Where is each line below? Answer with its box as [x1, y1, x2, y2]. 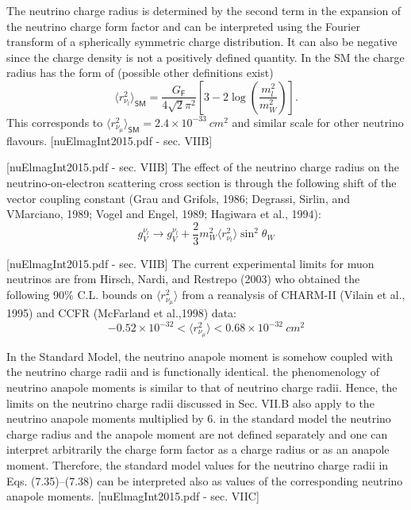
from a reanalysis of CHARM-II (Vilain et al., [182, 286, 405, 303]
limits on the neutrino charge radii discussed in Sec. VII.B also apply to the [6, 394, 375, 411]
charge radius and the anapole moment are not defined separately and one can [6, 425, 388, 442]
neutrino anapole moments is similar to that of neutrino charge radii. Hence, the [6, 379, 398, 396]
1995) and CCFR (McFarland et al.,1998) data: [6, 304, 236, 320]
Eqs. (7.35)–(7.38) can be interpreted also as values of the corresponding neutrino [6, 472, 403, 489]
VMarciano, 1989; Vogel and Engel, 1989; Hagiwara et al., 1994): [6, 205, 321, 222]
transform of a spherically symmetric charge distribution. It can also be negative [6, 33, 398, 50]
